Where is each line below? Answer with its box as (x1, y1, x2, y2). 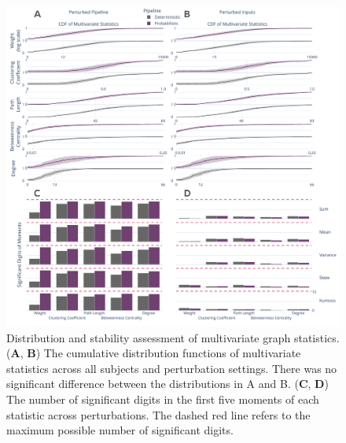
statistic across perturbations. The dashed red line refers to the (6, 406, 311, 423)
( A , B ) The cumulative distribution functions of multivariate (6, 345, 301, 361)
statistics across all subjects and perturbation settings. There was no (6, 360, 337, 376)
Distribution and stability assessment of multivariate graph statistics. (6, 329, 340, 345)
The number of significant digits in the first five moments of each (6, 390, 319, 407)
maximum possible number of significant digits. (6, 422, 234, 438)
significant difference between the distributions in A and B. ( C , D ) (6, 375, 329, 392)
